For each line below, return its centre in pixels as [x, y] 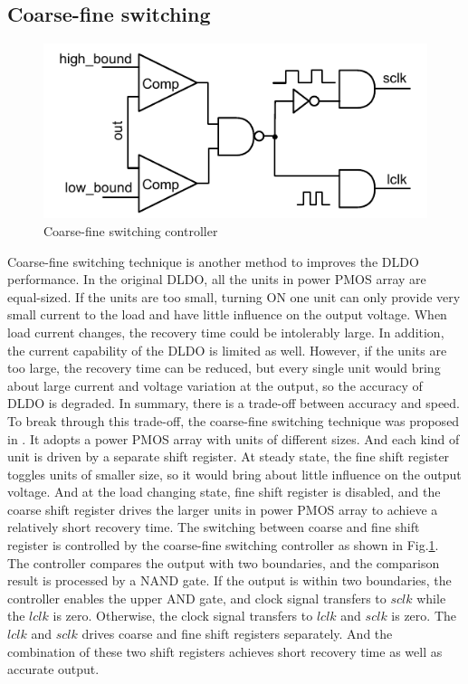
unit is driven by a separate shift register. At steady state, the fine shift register [229, 456]
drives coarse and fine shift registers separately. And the [237, 634]
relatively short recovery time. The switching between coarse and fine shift [214, 527]
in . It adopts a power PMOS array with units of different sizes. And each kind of [234, 438]
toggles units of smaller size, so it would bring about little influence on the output [234, 474]
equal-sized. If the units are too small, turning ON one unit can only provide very [234, 296]
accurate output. [53, 669]
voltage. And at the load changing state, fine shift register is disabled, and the [224, 492]
